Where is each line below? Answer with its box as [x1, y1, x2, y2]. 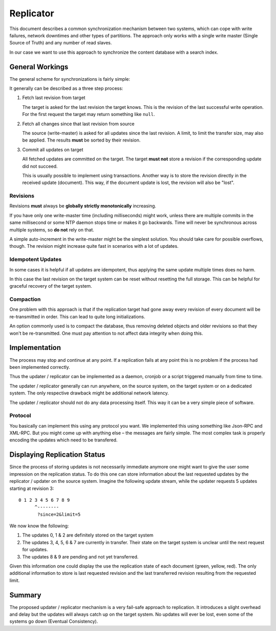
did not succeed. [22, 163, 58, 169]
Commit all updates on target [22, 146, 84, 153]
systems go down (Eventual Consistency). [9, 618, 98, 624]
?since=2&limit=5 [37, 511, 81, 517]
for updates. [22, 547, 48, 553]
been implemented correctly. [9, 364, 71, 370]
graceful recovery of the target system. [9, 283, 92, 289]
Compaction [9, 296, 41, 303]
